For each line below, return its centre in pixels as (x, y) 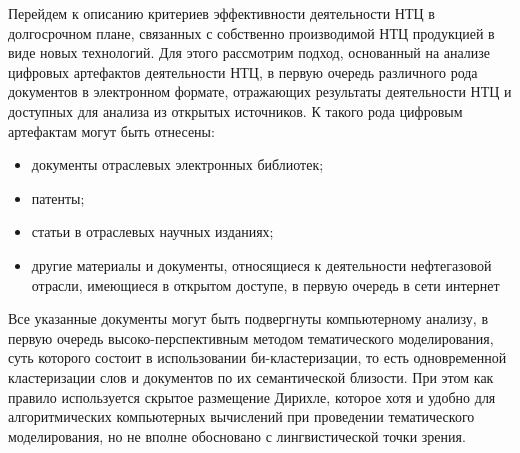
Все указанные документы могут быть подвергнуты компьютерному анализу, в (248, 318)
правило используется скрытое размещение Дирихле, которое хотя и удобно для (252, 396)
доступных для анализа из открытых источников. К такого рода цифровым (235, 110)
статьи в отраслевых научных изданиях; (152, 231)
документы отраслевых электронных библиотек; (177, 164)
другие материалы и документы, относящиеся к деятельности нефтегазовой (261, 264)
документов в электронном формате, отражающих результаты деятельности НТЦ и (260, 91)
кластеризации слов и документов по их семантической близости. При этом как (251, 376)
